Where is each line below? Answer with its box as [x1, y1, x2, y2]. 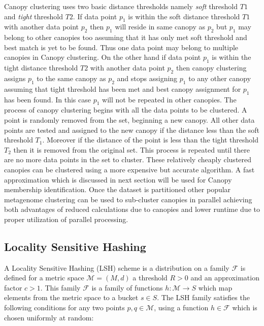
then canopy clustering [176, 62, 247, 73]
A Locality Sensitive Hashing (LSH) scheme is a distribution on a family [4, 262, 229, 273]
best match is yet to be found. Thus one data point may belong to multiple [4, 42, 239, 52]
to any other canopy [188, 73, 251, 83]
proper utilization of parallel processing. [4, 213, 128, 224]
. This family [40, 282, 81, 293]
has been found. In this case [4, 94, 91, 104]
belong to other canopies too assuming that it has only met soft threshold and [4, 32, 247, 43]
